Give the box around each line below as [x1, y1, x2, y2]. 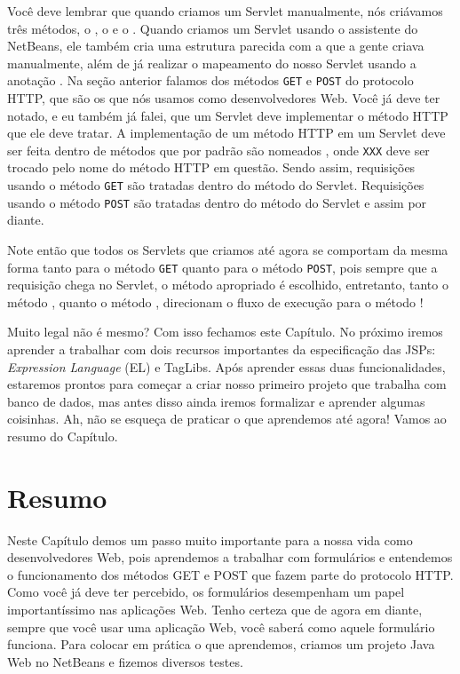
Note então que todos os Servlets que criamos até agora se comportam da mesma [7, 240, 448, 258]
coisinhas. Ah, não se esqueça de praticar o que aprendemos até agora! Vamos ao [7, 409, 447, 428]
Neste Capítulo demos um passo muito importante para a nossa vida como [7, 530, 413, 549]
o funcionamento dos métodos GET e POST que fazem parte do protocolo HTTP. [7, 565, 454, 583]
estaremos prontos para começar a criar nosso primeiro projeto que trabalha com [7, 375, 447, 393]
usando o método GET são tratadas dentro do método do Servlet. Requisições [7, 176, 424, 194]
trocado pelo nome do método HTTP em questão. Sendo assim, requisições [7, 158, 416, 177]
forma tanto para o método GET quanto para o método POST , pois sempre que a [7, 258, 438, 276]
